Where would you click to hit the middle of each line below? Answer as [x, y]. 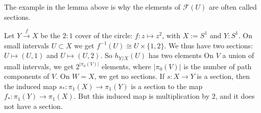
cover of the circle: [104, 35]
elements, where [126, 66]
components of [27, 76]
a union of [238, 55]
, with [171, 35]
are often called [233, 7]
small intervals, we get [39, 66]
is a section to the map [167, 86]
